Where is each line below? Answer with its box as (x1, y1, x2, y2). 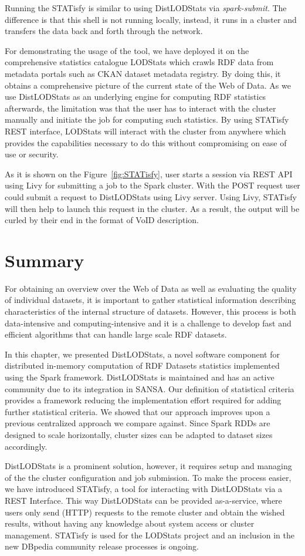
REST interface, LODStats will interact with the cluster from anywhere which (5, 124, 286, 137)
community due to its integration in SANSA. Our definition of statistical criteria (5, 382, 294, 395)
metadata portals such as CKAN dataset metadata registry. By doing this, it (5, 67, 281, 79)
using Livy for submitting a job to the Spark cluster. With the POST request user (5, 179, 300, 191)
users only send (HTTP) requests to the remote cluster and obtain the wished (5, 506, 285, 518)
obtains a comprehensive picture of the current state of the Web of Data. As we (5, 79, 291, 91)
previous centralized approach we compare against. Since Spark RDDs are (5, 417, 270, 429)
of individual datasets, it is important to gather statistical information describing (5, 294, 296, 306)
